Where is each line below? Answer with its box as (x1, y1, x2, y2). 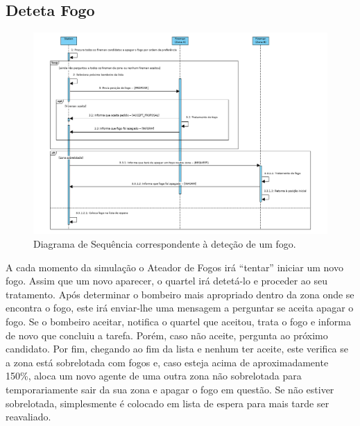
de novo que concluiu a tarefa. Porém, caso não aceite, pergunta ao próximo (6, 327, 328, 342)
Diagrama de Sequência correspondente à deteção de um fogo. (33, 237, 296, 251)
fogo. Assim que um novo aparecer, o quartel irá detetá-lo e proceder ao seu (6, 273, 327, 288)
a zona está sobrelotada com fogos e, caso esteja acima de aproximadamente (6, 355, 329, 369)
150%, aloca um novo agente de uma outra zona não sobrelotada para (6, 368, 302, 383)
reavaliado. (6, 409, 51, 424)
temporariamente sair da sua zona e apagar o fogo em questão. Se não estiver (6, 382, 334, 396)
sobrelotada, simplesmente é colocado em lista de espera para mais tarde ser (6, 395, 329, 410)
